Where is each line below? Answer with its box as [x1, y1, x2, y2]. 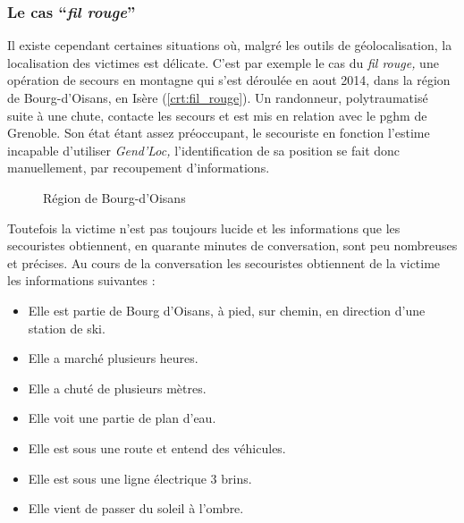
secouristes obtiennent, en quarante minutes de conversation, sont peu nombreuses [7, 236, 458, 255]
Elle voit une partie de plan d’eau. [28, 409, 216, 427]
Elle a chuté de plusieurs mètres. [28, 378, 207, 397]
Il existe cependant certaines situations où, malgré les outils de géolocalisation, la [7, 36, 452, 55]
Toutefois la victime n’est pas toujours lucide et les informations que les [7, 218, 401, 237]
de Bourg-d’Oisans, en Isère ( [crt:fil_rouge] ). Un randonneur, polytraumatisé [7, 89, 428, 106]
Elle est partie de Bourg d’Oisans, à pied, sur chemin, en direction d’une [28, 300, 426, 319]
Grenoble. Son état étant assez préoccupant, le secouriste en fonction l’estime [7, 123, 430, 142]
